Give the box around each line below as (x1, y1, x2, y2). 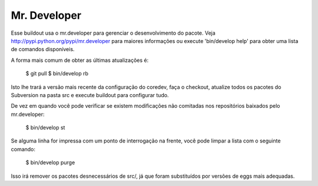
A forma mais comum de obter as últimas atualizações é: (11, 57, 149, 64)
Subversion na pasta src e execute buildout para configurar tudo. (11, 91, 169, 98)
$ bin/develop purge (25, 159, 75, 166)
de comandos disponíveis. (11, 46, 75, 53)
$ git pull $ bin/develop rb (25, 70, 88, 77)
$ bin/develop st (25, 124, 65, 131)
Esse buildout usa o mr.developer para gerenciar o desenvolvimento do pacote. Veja (11, 29, 216, 36)
